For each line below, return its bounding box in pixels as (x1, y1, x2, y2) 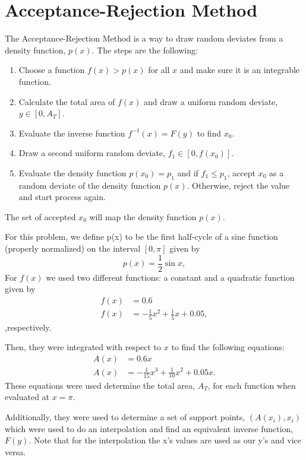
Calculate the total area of (18, 95, 115, 107)
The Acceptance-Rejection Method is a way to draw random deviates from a (5, 32, 283, 45)
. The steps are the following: (92, 43, 198, 56)
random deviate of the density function (18, 179, 161, 191)
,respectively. (5, 321, 52, 333)
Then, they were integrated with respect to (5, 341, 162, 353)
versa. (5, 445, 26, 458)
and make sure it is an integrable (179, 64, 300, 76)
